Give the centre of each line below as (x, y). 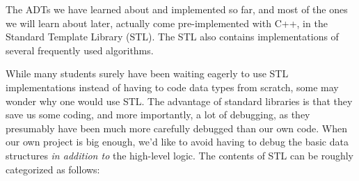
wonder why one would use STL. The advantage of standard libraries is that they (179, 101)
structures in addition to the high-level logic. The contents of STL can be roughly (179, 155)
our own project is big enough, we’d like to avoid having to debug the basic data (177, 142)
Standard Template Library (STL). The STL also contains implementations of (172, 37)
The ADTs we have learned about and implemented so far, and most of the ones (177, 9)
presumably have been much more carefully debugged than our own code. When (177, 128)
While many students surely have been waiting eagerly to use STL (147, 73)
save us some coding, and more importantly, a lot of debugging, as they (158, 115)
